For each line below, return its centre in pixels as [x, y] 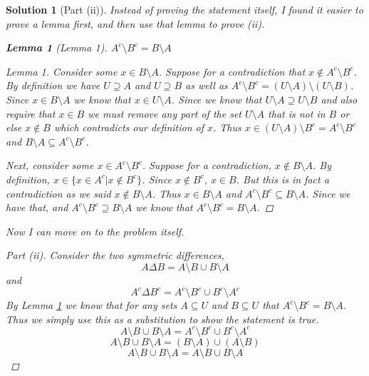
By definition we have [53, 85]
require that [31, 113]
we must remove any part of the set [165, 113]
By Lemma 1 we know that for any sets [92, 305]
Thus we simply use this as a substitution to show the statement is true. [162, 319]
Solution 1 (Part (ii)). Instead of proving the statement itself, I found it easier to [184, 9]
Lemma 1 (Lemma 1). [57, 47]
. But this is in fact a [282, 179]
